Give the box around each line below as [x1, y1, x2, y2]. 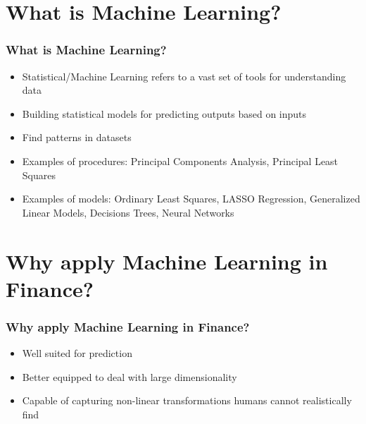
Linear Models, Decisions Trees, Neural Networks [22, 205, 234, 219]
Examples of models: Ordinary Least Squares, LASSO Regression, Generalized [22, 191, 360, 206]
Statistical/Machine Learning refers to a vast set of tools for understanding [22, 68, 346, 83]
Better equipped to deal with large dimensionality [22, 369, 237, 384]
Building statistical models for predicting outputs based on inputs [22, 106, 307, 121]
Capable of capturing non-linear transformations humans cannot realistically [22, 393, 352, 408]
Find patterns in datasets [22, 130, 132, 145]
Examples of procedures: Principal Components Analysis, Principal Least [22, 153, 339, 168]
